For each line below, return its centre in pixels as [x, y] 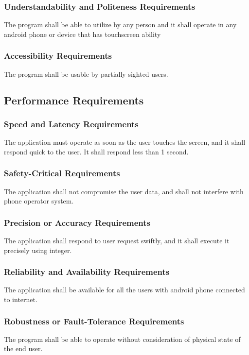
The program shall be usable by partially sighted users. [86, 74]
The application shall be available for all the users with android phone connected [124, 290]
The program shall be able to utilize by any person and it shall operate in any [120, 25]
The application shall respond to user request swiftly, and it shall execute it [117, 241]
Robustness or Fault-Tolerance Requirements [94, 321]
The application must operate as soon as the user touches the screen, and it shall [125, 142]
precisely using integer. [38, 250]
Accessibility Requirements [58, 56]
